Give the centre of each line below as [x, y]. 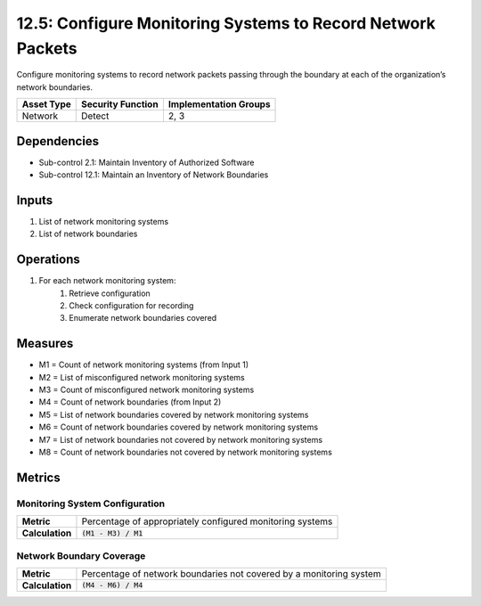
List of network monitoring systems [104, 221]
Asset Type [46, 104]
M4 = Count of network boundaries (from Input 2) [130, 402]
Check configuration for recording [131, 306]
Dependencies [58, 141]
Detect [95, 116]
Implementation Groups [219, 104]
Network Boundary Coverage [81, 555]
